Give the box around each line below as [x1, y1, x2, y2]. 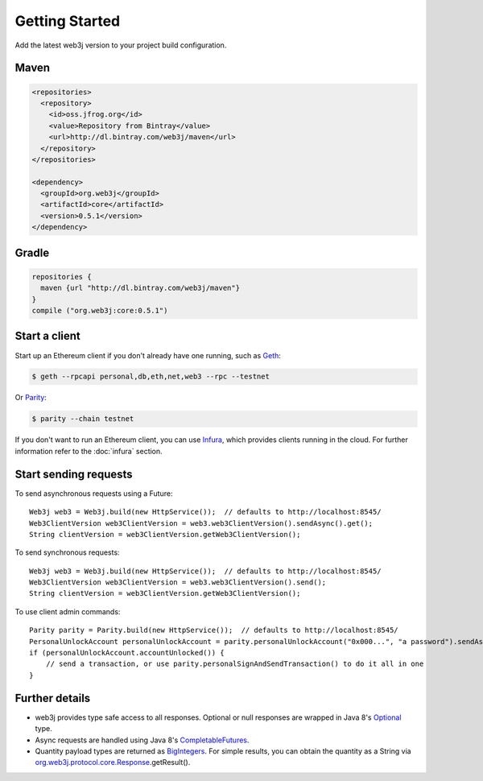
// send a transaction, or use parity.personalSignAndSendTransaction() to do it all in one [45, 659, 424, 668]
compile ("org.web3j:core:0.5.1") [31, 306, 168, 315]
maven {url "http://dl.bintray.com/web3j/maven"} [40, 283, 241, 293]
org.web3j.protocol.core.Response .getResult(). [35, 758, 191, 767]
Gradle [14, 246, 50, 259]
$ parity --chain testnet [31, 415, 134, 424]
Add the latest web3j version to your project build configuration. [14, 40, 227, 50]
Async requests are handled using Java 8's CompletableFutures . [35, 735, 250, 745]
